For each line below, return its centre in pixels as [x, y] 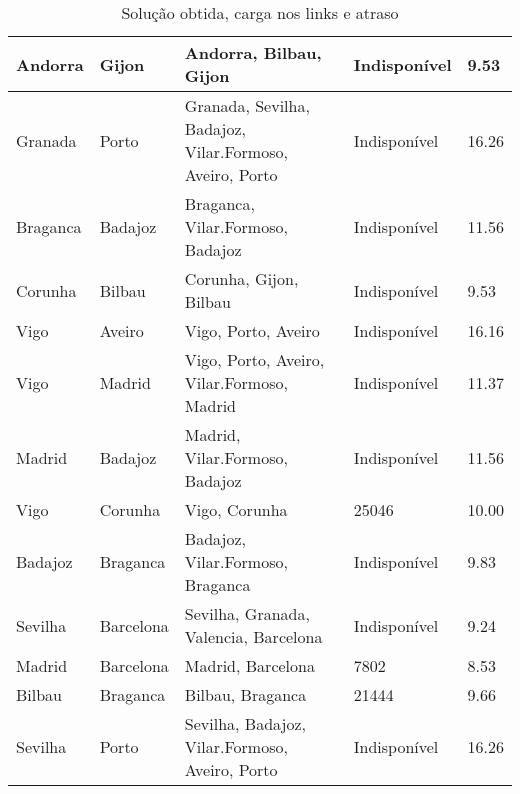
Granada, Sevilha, [247, 105]
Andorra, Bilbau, [253, 52]
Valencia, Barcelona [253, 636]
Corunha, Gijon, [241, 278]
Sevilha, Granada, [247, 613]
